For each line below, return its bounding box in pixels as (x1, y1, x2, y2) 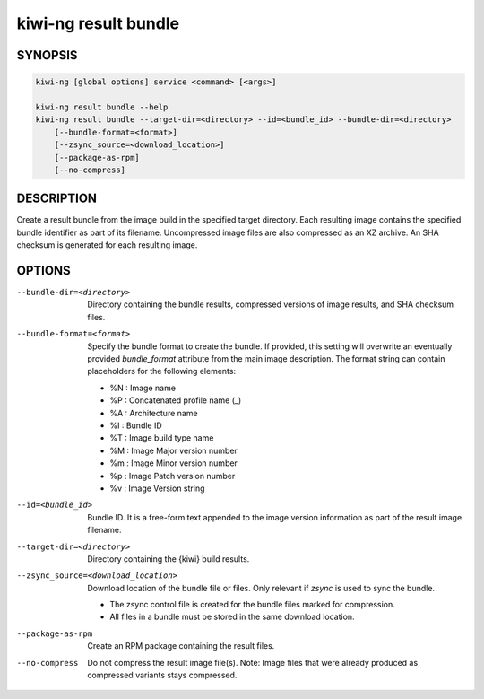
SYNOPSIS (16, 48, 78, 63)
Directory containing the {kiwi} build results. (87, 553, 250, 564)
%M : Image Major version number (109, 445, 238, 456)
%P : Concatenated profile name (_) (109, 395, 242, 406)
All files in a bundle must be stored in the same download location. (109, 611, 355, 623)
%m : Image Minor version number (109, 458, 238, 468)
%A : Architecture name (109, 407, 198, 418)
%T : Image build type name (109, 433, 214, 443)
